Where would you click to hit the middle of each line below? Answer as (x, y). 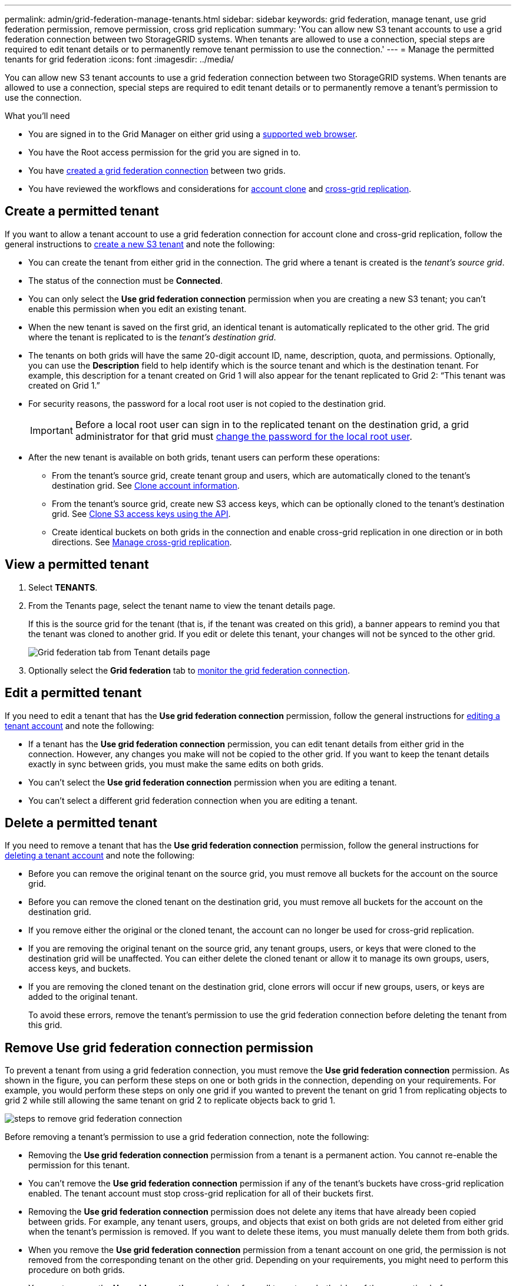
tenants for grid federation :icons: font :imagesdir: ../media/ (120, 59)
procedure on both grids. (77, 1270)
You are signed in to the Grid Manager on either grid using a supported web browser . (193, 134)
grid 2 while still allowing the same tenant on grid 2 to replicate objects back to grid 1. (170, 1101)
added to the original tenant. (83, 997)
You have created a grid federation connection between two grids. (157, 170)
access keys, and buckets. (80, 969)
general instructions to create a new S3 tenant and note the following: (140, 244)
